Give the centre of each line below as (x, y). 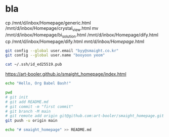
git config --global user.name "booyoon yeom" (55, 55)
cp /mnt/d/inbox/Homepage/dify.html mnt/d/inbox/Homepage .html (75, 41)
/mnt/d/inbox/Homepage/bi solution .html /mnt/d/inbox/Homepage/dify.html (82, 35)
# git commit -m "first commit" (39, 107)
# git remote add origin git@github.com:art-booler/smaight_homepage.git (85, 116)
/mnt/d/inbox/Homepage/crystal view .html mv (52, 29)
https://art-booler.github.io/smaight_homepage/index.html (66, 74)
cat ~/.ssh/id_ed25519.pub (34, 64)
